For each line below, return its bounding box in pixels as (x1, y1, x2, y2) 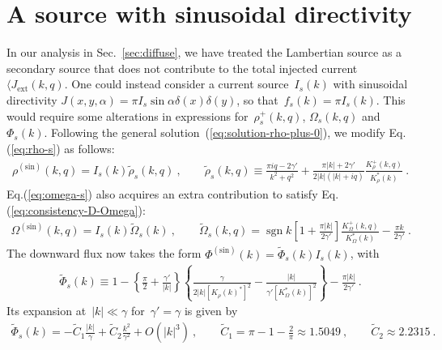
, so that (236, 91, 278, 108)
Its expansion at (6, 302, 87, 319)
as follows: (64, 139, 115, 156)
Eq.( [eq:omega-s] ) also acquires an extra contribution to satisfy (6, 186, 318, 203)
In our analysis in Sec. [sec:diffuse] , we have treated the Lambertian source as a (6, 44, 402, 61)
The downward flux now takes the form (6, 245, 202, 262)
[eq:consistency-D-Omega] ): (11, 201, 146, 218)
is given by (184, 302, 238, 319)
